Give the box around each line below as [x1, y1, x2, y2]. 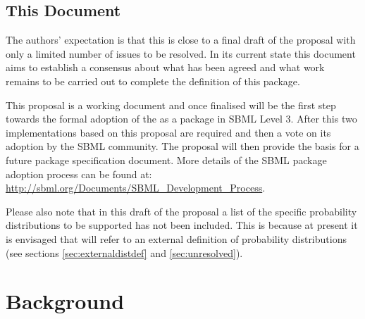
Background [6, 287, 125, 315]
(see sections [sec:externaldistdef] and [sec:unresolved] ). [6, 245, 243, 260]
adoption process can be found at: [6, 166, 152, 181]
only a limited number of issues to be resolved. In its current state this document [6, 46, 356, 61]
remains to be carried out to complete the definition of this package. [6, 73, 300, 88]
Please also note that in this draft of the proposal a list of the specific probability [6, 204, 357, 218]
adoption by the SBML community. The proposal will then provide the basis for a [6, 139, 359, 154]
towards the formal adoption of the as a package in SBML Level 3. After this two [6, 111, 357, 126]
